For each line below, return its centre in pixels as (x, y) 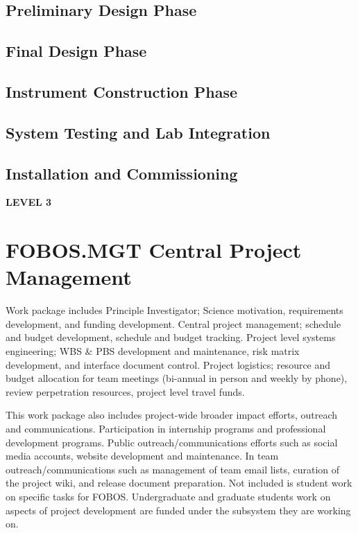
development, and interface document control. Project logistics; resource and (168, 364)
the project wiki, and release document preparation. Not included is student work (179, 483)
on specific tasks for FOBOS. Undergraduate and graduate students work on (168, 496)
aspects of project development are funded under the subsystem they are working (178, 510)
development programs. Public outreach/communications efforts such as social (172, 442)
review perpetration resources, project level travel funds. (125, 391)
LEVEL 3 (29, 202)
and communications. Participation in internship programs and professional (166, 428)
